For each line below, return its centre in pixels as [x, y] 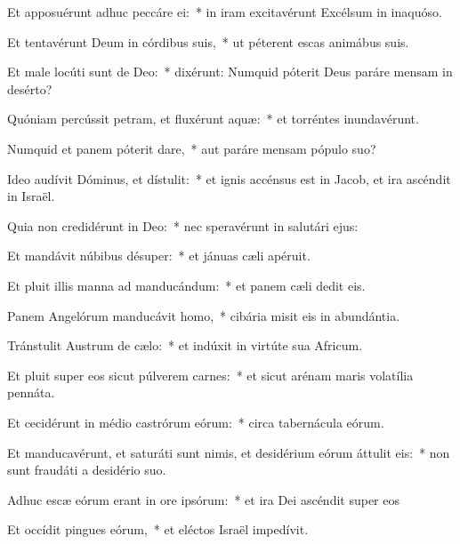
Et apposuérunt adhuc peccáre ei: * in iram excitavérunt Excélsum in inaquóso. [225, 12]
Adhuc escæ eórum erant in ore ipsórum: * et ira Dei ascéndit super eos [203, 499]
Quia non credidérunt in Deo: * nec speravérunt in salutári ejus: [183, 225]
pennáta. [31, 392]
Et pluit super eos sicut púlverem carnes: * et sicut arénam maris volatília [210, 375]
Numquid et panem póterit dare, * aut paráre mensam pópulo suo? [192, 148]
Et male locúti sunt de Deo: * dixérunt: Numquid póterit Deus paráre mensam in [230, 72]
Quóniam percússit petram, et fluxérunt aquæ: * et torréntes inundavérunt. [213, 119]
